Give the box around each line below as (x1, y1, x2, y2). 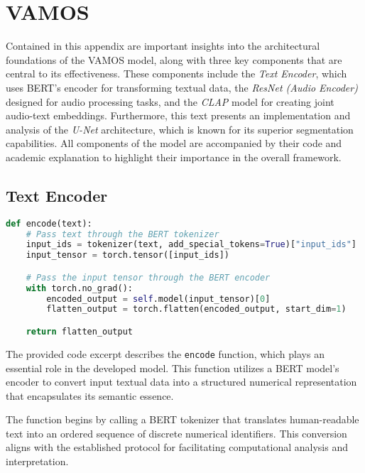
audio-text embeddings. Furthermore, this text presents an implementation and (6, 108, 351, 123)
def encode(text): (6, 218, 92, 229)
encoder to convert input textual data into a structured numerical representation (6, 374, 357, 389)
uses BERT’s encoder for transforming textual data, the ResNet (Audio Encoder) (6, 80, 358, 94)
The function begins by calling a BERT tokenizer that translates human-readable (6, 412, 359, 427)
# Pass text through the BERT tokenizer (26, 229, 219, 239)
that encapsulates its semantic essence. (6, 388, 174, 403)
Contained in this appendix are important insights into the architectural (6, 38, 320, 53)
